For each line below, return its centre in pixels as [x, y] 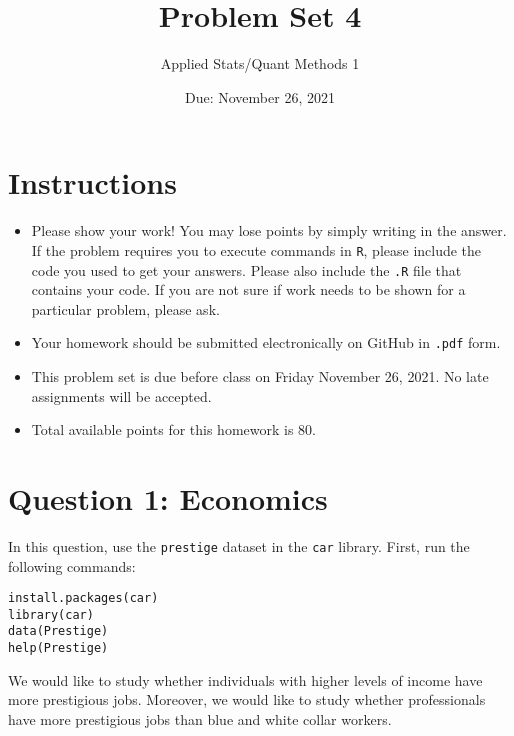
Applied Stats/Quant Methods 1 [260, 63]
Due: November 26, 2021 [260, 96]
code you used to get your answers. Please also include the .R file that [246, 269]
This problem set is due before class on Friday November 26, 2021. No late [260, 376]
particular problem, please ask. [125, 308]
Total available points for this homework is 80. [173, 429]
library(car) [51, 614]
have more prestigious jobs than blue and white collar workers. [200, 718]
